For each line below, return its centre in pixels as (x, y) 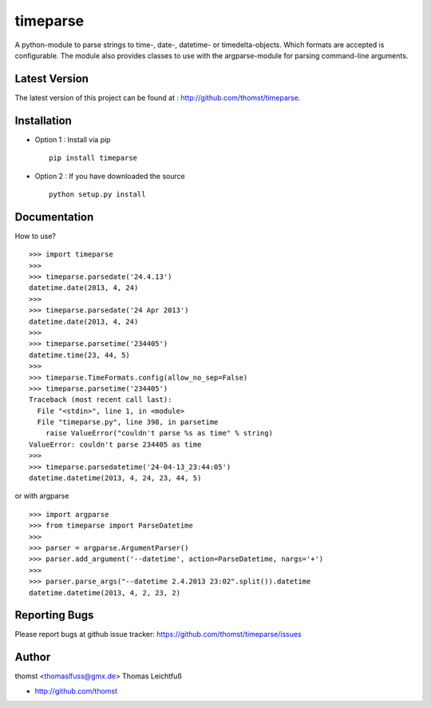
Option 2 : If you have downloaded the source (110, 176)
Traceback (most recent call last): (101, 400)
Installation (43, 120)
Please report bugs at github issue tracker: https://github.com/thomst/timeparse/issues (158, 634)
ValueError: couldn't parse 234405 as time (115, 444)
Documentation (54, 217)
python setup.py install (97, 194)
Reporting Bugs (54, 615)
